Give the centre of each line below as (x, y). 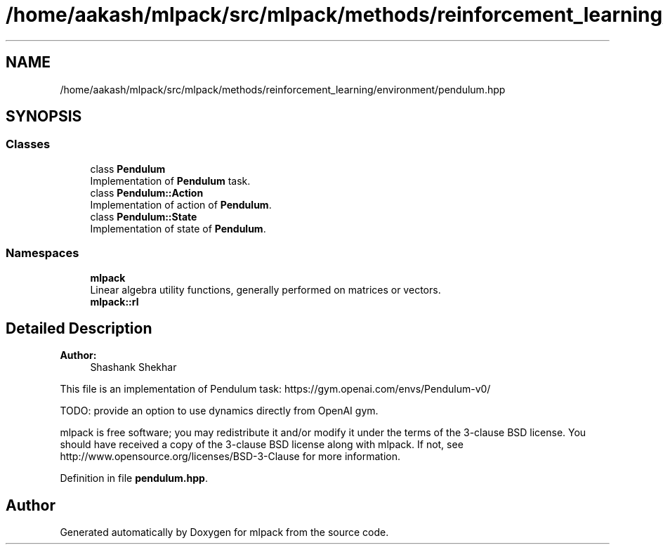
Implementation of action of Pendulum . (181, 204)
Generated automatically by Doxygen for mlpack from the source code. (224, 532)
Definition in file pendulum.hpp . (134, 478)
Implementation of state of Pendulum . (178, 228)
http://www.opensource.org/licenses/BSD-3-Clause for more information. (230, 457)
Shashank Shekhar (133, 367)
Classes (28, 144)
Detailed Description (79, 328)
